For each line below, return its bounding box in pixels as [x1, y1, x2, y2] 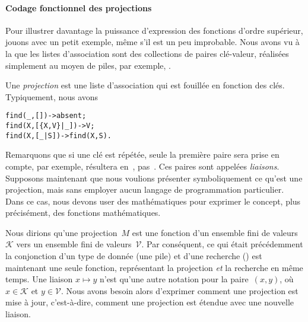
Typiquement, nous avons [5, 90, 99, 103]
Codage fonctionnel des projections [5, 1, 152, 14]
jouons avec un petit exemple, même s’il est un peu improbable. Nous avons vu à [5, 36, 300, 48]
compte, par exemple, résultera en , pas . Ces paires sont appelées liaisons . [5, 160, 280, 172]
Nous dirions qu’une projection [5, 226, 118, 238]
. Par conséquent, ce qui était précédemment [141, 238, 303, 250]
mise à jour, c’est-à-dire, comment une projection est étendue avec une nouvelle [5, 296, 294, 308]
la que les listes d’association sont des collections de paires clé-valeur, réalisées [5, 47, 289, 59]
